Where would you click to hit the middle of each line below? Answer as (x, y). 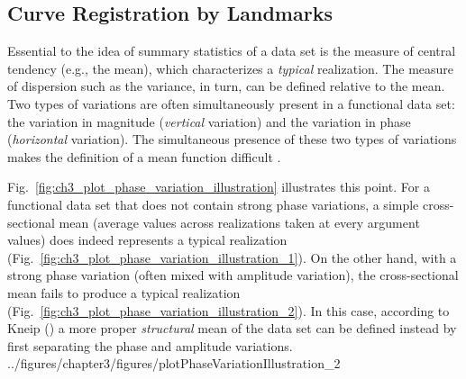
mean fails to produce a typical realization (124, 292)
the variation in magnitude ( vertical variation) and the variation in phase (209, 121)
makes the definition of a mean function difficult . (144, 156)
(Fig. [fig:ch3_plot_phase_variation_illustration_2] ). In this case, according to (228, 310)
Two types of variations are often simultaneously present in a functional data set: (231, 103)
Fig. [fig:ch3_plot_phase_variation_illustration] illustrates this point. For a (219, 187)
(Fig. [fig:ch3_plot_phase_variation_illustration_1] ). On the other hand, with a (232, 257)
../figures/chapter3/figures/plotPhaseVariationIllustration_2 (174, 363)
